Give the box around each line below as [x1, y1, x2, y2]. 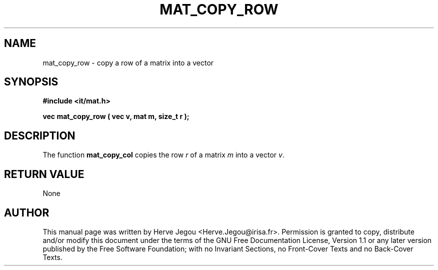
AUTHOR [4, 206, 49, 219]
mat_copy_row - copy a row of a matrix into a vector [42, 58, 214, 67]
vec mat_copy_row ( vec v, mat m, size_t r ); [42, 112, 189, 121]
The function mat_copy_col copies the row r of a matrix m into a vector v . [42, 150, 284, 159]
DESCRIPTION [4, 129, 75, 142]
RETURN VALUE [4, 167, 84, 180]
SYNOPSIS [4, 75, 58, 88]
